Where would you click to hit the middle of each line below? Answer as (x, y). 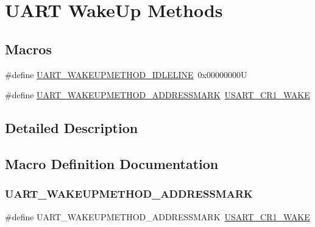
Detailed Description (72, 128)
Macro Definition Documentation (112, 163)
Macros (28, 49)
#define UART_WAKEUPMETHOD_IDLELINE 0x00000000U (126, 74)
